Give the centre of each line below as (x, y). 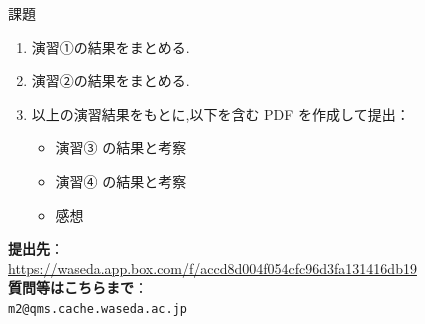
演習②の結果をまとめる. (110, 80)
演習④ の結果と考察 (121, 180)
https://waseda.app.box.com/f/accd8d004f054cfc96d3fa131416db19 (212, 267)
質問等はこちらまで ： (78, 287)
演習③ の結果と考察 (121, 147)
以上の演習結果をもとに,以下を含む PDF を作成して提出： (220, 113)
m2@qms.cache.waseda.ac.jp (97, 308)
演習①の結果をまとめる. (110, 46)
